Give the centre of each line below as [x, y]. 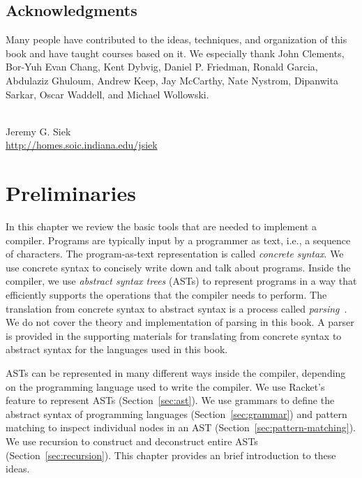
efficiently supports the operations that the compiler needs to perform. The [166, 295]
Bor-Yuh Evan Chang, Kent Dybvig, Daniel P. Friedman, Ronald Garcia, [162, 67]
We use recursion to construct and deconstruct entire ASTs [132, 441]
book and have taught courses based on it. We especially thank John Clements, [175, 53]
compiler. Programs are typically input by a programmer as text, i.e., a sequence [178, 240]
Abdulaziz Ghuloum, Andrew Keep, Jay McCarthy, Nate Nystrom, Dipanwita [172, 80]
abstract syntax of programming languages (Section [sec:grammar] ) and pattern [176, 413]
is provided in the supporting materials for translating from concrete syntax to [174, 335]
